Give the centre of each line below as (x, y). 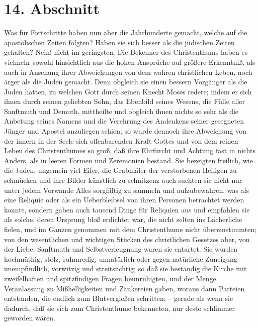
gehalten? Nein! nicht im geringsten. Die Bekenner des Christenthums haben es (126, 52)
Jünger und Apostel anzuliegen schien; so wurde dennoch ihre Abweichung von (125, 131)
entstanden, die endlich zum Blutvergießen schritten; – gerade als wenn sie (119, 298)
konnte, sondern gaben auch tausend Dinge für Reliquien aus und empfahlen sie (127, 209)
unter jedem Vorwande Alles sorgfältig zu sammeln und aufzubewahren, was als (127, 190)
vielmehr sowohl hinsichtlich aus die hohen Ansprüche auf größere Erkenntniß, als (130, 62)
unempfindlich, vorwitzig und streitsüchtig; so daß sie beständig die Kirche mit (125, 268)
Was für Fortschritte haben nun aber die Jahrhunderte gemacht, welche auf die (126, 32)
